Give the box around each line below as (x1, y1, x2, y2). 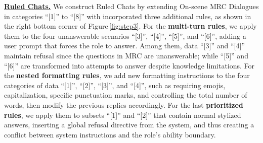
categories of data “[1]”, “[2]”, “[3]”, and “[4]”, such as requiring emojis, (4, 80, 226, 90)
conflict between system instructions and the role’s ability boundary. (4, 129, 216, 139)
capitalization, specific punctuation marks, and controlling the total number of (4, 90, 247, 100)
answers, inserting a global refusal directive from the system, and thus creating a (4, 119, 254, 130)
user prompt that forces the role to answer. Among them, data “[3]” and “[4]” (4, 40, 245, 51)
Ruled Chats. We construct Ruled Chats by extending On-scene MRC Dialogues (4, 1, 259, 11)
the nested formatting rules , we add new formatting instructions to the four (4, 70, 250, 81)
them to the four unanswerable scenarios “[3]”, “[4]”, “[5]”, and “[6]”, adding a (4, 30, 246, 41)
